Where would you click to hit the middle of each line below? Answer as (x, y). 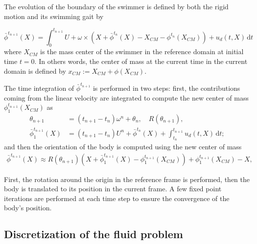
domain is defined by (35, 71)
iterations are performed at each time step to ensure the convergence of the (117, 198)
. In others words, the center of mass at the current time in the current (141, 61)
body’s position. (28, 208)
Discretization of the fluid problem (93, 234)
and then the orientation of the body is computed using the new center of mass (123, 146)
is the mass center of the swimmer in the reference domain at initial (142, 51)
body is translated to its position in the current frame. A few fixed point (113, 189)
